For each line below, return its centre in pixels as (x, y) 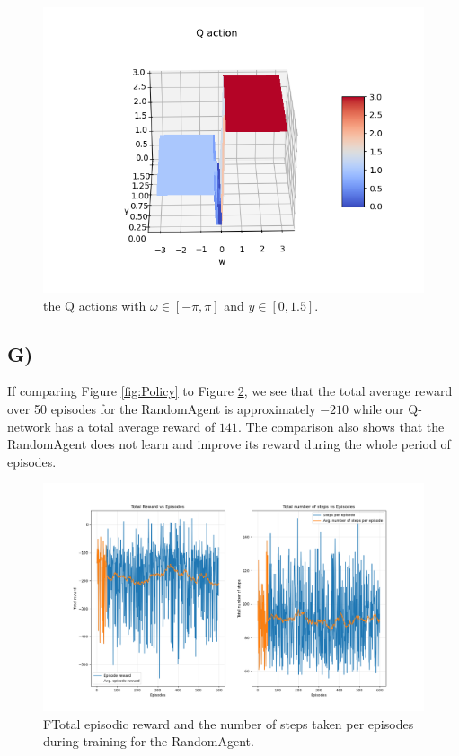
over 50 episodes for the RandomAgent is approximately (162, 408)
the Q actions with (95, 305)
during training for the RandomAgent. (149, 741)
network (29, 426)
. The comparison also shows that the (341, 426)
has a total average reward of (135, 426)
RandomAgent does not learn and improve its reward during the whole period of (229, 444)
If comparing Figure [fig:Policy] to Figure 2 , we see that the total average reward (230, 391)
